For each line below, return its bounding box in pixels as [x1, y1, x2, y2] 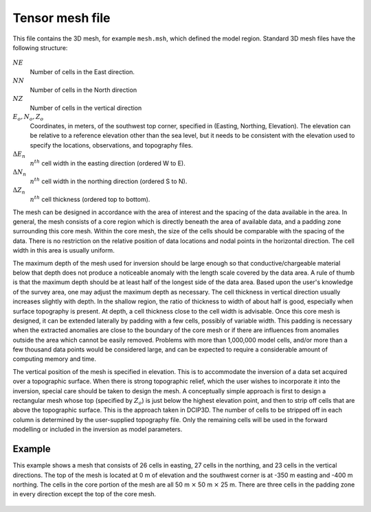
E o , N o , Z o [12, 113, 44, 123]
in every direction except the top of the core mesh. [12, 490, 157, 498]
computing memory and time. [12, 355, 96, 363]
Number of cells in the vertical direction [30, 104, 142, 112]
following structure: [12, 43, 68, 51]
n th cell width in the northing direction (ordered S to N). [30, 176, 188, 185]
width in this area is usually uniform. [12, 246, 115, 255]
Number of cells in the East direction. [30, 67, 135, 75]
